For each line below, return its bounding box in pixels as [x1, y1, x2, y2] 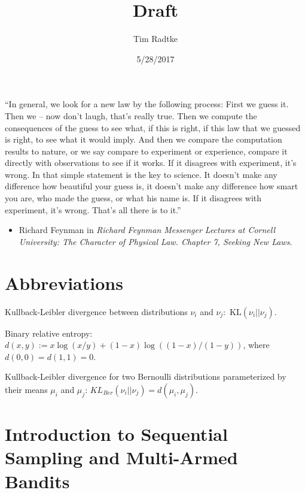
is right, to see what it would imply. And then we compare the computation [5, 133, 282, 146]
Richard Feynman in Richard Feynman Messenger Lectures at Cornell [19, 223, 276, 236]
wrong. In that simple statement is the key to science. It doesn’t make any [5, 168, 277, 180]
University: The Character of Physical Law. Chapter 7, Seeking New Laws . [19, 235, 292, 247]
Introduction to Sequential [5, 422, 228, 446]
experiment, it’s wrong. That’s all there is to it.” [5, 203, 181, 216]
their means [5, 383, 48, 395]
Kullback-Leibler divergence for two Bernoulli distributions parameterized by [5, 370, 286, 383]
